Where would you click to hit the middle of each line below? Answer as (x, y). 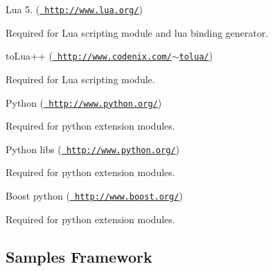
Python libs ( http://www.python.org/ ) (93, 149)
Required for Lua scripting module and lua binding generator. (137, 32)
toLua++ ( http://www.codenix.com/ (89, 56)
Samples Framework (79, 256)
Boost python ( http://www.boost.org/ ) (94, 195)
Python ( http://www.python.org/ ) (84, 102)
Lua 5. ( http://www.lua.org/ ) (74, 9)
